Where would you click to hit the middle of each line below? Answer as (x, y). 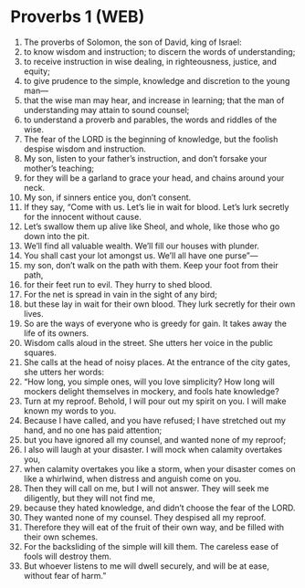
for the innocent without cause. (83, 216)
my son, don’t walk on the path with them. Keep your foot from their (151, 265)
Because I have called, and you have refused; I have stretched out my (155, 420)
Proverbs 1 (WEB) (78, 17)
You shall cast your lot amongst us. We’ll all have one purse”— (141, 255)
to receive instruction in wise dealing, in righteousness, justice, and (150, 61)
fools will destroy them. (68, 556)
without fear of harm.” (65, 575)
